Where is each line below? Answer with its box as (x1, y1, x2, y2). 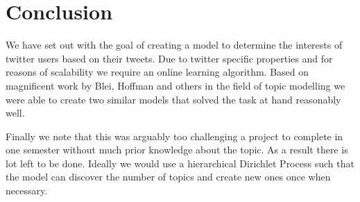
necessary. (6, 183, 48, 198)
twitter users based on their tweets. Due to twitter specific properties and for (6, 51, 333, 65)
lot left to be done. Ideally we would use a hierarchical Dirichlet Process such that (6, 155, 354, 170)
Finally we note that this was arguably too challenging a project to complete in (6, 128, 343, 143)
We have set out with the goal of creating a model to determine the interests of (6, 37, 343, 52)
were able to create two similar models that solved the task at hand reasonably (6, 92, 341, 106)
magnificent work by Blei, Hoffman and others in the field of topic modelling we (6, 78, 345, 92)
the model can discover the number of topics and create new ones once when (6, 169, 331, 184)
